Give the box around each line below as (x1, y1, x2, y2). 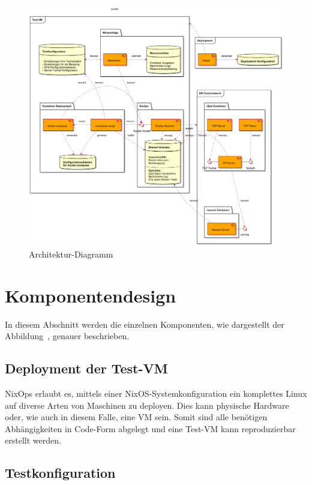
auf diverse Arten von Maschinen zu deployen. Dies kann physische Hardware (5, 399, 289, 411)
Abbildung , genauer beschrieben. (5, 330, 130, 342)
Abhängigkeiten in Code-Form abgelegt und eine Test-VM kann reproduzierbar (5, 422, 296, 435)
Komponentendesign (5, 283, 176, 307)
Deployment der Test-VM (5, 359, 168, 378)
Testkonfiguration (5, 463, 116, 482)
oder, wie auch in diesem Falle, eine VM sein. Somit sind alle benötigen (5, 411, 268, 423)
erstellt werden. (5, 434, 61, 447)
